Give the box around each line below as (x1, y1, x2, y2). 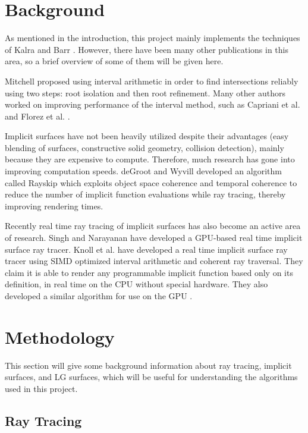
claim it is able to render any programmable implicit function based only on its (5, 266, 293, 278)
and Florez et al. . (5, 109, 70, 122)
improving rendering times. (5, 199, 103, 212)
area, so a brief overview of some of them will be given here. (5, 55, 224, 67)
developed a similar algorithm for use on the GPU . (5, 290, 193, 302)
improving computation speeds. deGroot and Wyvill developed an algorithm (5, 165, 282, 177)
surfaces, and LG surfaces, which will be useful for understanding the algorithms (5, 371, 298, 383)
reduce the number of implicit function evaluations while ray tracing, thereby (5, 188, 286, 200)
